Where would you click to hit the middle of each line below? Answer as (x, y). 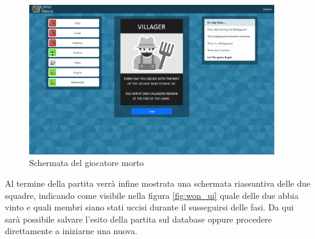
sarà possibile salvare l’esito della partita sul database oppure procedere (139, 219)
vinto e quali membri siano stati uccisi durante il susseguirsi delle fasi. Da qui (149, 207)
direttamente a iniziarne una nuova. (71, 231)
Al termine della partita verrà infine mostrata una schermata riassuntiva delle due (158, 183)
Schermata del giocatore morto (87, 163)
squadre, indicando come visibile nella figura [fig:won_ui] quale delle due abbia (152, 195)
